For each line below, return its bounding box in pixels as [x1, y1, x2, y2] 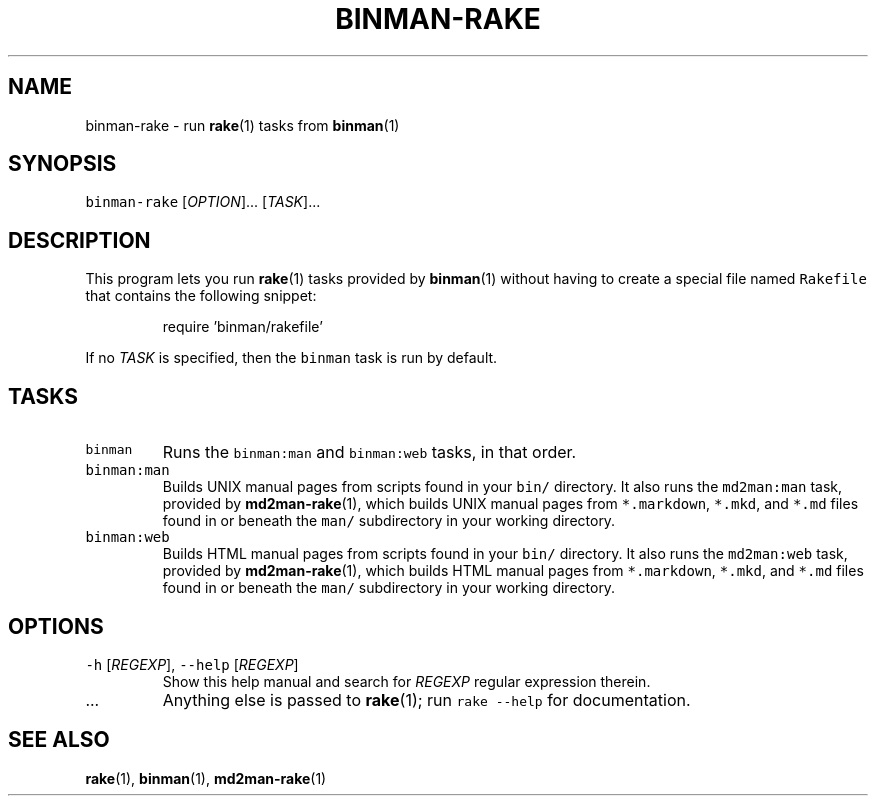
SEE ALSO [8, 727, 110, 753]
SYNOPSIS [8, 151, 117, 177]
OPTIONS [8, 613, 104, 639]
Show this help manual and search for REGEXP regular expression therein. [162, 672, 651, 690]
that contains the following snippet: [85, 287, 317, 305]
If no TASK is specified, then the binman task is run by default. [85, 349, 498, 367]
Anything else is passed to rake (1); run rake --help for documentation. [162, 689, 691, 710]
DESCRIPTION [8, 227, 151, 253]
